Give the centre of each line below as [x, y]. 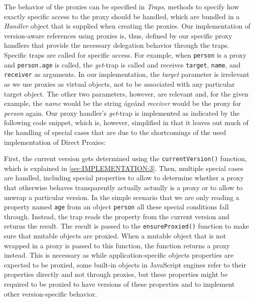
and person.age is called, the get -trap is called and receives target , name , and [122, 64]
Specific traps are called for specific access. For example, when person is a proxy [125, 54]
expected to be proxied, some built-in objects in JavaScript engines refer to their [125, 264]
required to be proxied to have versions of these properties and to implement [119, 284]
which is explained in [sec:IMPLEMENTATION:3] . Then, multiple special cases [124, 168]
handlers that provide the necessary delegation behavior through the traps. [117, 45]
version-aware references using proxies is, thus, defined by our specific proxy [118, 35]
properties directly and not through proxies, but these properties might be [116, 274]
